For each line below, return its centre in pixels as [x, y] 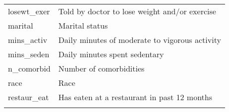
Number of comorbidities [101, 68]
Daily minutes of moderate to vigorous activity [140, 40]
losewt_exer [29, 11]
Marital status [83, 25]
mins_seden [29, 54]
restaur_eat [29, 97]
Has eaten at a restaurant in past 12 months [135, 97]
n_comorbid [29, 68]
